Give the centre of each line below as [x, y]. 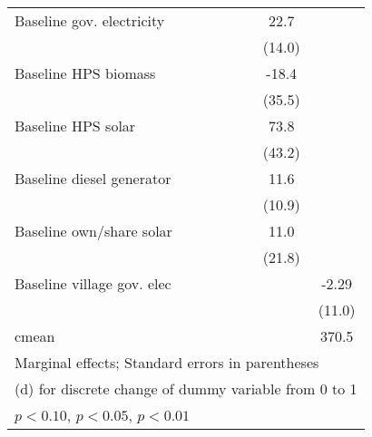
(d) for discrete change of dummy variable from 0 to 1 [186, 388]
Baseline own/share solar [93, 231]
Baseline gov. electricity [90, 20]
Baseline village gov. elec [93, 283]
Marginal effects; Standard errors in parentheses [167, 362]
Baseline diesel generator [93, 178]
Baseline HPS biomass [85, 73]
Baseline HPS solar [75, 126]
